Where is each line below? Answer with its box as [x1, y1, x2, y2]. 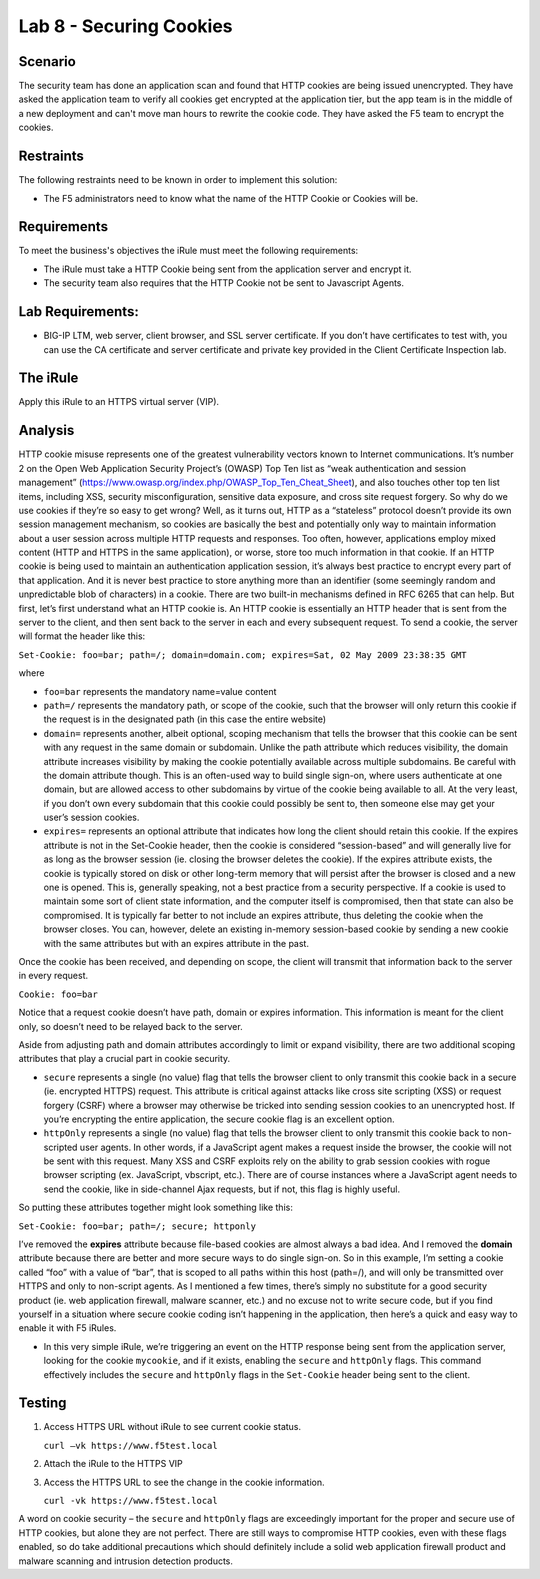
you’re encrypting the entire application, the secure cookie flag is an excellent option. [43, 1113, 395, 1125]
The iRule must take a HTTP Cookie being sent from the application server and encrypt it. [43, 263, 412, 275]
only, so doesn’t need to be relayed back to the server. [18, 1020, 244, 1032]
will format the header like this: [18, 630, 146, 642]
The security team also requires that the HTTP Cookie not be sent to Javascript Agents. [43, 277, 405, 289]
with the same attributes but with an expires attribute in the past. [43, 937, 310, 949]
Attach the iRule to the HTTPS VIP [43, 1458, 184, 1470]
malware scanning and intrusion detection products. [18, 1555, 234, 1567]
